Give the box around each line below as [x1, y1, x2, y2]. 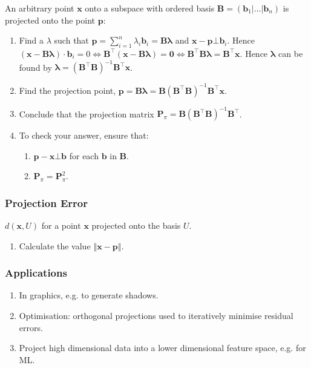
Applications [5, 265, 67, 280]
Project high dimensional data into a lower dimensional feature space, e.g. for [19, 341, 306, 354]
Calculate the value [19, 239, 91, 252]
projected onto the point [5, 13, 96, 26]
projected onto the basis [91, 219, 181, 232]
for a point [41, 219, 81, 232]
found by [19, 61, 52, 73]
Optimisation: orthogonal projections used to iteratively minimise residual [19, 309, 293, 322]
